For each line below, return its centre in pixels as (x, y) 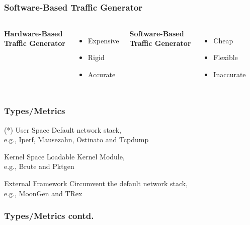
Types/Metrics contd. (49, 216)
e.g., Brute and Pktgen (39, 166)
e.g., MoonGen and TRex (43, 193)
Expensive (103, 40)
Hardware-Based (33, 33)
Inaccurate (230, 74)
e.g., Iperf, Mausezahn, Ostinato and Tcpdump (76, 139)
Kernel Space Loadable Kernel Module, (64, 156)
